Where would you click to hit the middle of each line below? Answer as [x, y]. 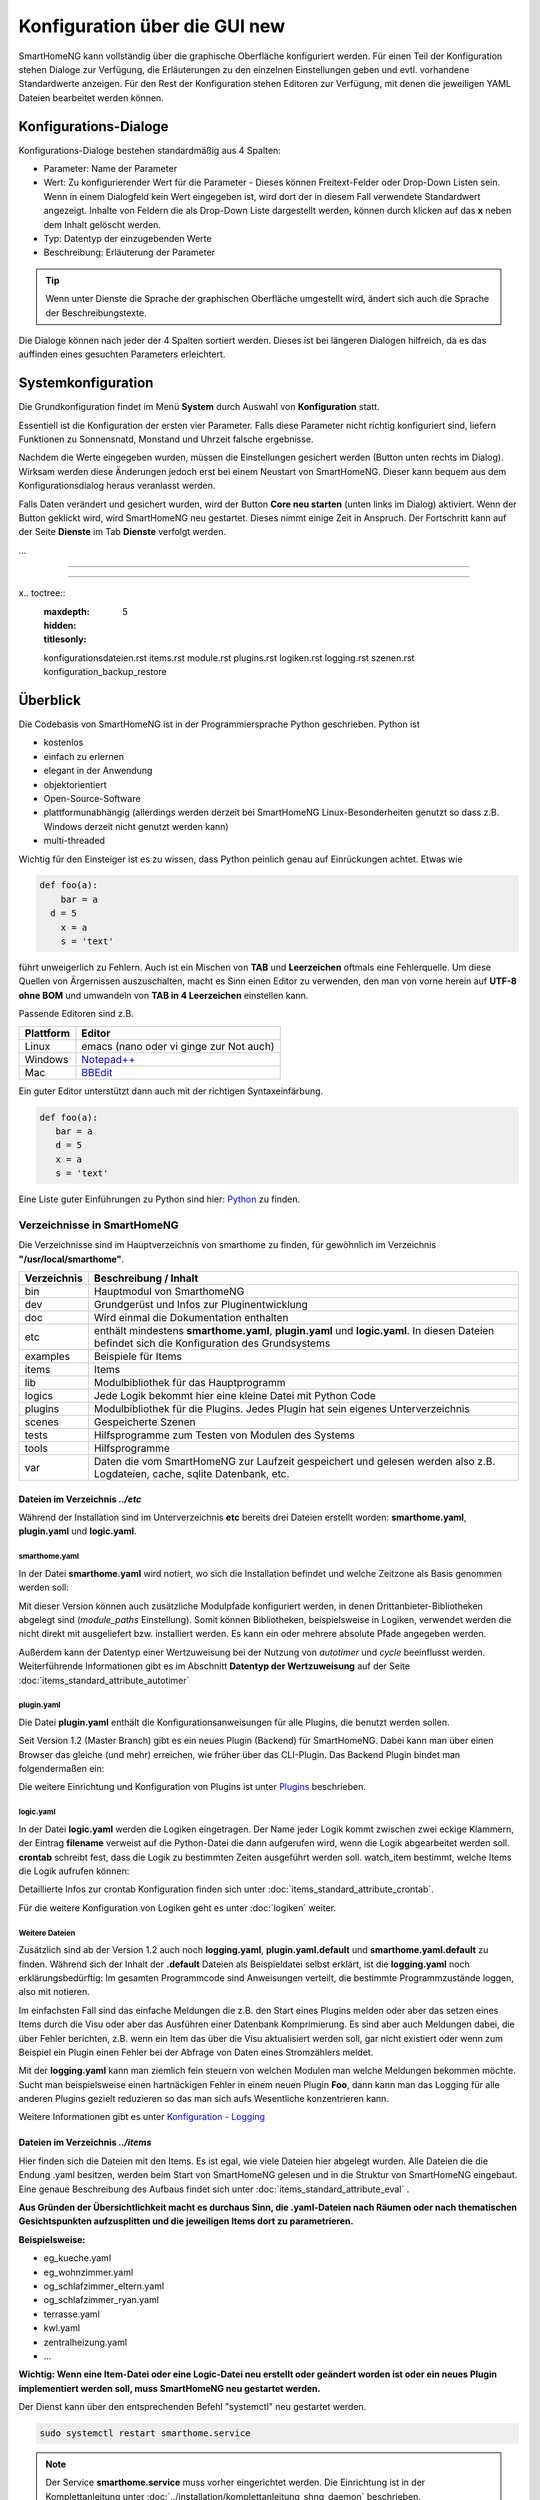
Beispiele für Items [137, 1357]
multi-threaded [74, 841]
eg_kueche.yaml [77, 2258]
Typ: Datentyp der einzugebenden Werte [127, 238]
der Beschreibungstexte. [96, 312]
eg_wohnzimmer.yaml [88, 2272]
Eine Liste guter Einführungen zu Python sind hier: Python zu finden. [159, 1199]
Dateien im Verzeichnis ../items [85, 2142]
